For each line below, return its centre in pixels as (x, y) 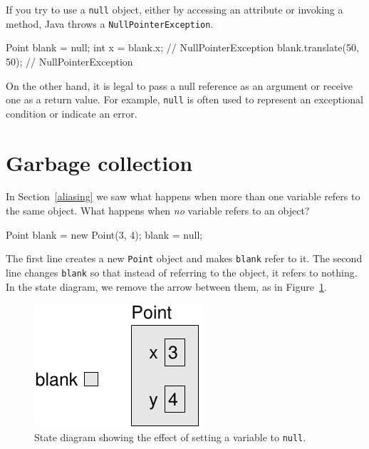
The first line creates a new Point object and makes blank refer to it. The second (184, 258)
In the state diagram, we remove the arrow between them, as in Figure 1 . (166, 286)
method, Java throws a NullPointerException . (110, 23)
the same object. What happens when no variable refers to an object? (158, 211)
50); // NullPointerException (69, 61)
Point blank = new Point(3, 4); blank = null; (104, 234)
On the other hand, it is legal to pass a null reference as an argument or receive (180, 85)
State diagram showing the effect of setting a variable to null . (170, 437)
